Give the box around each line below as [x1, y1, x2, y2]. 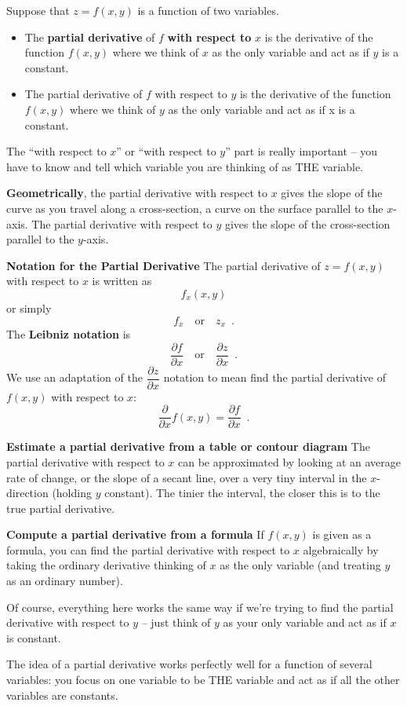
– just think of [141, 614, 211, 631]
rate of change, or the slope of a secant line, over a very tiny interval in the [6, 469, 367, 485]
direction [6, 485, 49, 501]
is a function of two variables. [137, 2, 279, 18]
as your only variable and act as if [223, 614, 387, 631]
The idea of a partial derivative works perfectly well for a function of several [6, 656, 372, 672]
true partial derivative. [6, 499, 115, 516]
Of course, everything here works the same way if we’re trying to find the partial [6, 598, 394, 615]
